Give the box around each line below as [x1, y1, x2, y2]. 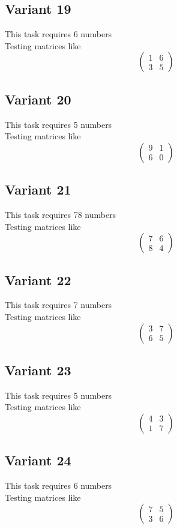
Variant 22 [5, 270, 71, 289]
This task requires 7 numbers [5, 298, 112, 311]
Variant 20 [5, 89, 71, 108]
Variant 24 [5, 451, 71, 470]
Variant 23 [5, 360, 71, 379]
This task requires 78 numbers [5, 208, 116, 220]
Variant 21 [5, 180, 71, 199]
